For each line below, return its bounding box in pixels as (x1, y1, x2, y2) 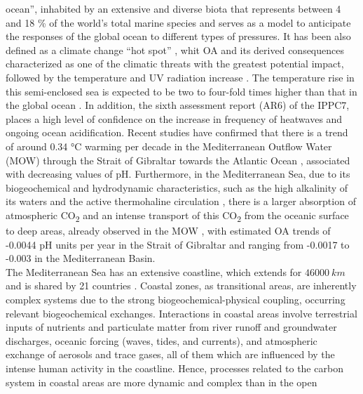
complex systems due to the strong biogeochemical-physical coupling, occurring (6, 292, 345, 306)
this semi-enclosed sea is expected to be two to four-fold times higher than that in (6, 84, 357, 98)
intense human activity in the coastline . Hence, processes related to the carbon (6, 360, 343, 375)
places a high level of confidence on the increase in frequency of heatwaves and (6, 111, 343, 126)
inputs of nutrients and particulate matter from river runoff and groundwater (6, 320, 337, 334)
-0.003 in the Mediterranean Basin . (6, 251, 156, 265)
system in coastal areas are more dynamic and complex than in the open (6, 374, 317, 389)
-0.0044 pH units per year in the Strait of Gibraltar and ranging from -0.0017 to (6, 237, 350, 251)
